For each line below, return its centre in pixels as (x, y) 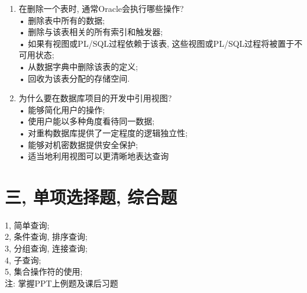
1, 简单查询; (27, 225)
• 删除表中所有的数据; (62, 20)
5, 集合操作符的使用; (44, 271)
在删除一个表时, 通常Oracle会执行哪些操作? (101, 8)
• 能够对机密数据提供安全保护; (78, 144)
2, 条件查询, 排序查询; (46, 236)
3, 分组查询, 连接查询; (46, 248)
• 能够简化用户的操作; (62, 109)
